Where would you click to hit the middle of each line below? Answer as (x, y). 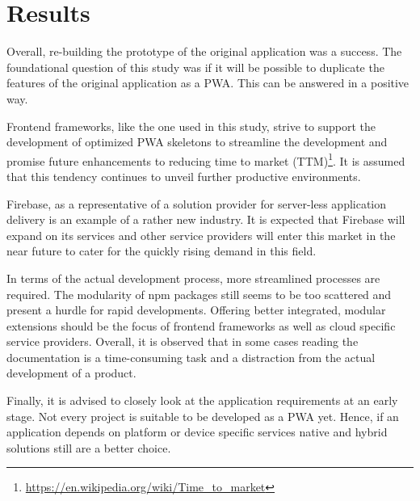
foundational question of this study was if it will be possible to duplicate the (195, 67)
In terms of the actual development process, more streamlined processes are (193, 278)
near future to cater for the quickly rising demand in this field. (162, 251)
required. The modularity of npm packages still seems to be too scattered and (199, 294)
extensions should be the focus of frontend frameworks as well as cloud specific (201, 325)
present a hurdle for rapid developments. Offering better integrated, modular (196, 310)
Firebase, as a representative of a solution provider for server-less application (197, 203)
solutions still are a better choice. (89, 447)
